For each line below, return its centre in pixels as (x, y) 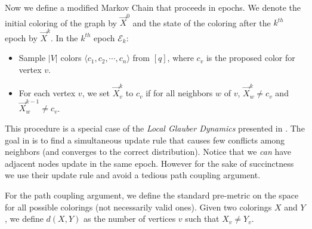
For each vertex (47, 93)
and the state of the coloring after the (202, 22)
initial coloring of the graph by (61, 22)
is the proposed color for (251, 58)
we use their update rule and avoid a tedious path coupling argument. (133, 175)
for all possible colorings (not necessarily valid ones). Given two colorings (138, 207)
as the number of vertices (129, 219)
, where (180, 58)
